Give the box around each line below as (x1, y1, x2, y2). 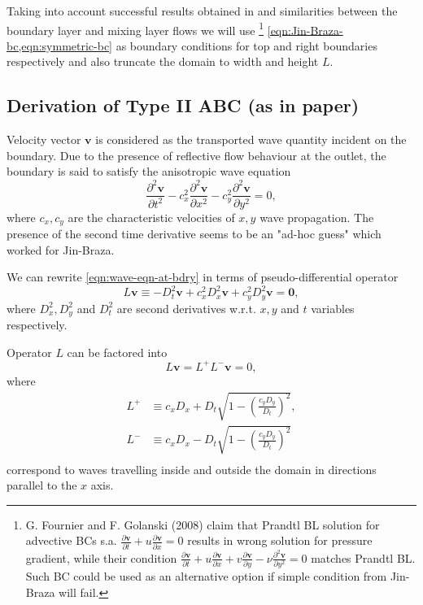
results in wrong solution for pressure (187, 532, 373, 549)
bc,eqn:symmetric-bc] (7, 37, 113, 54)
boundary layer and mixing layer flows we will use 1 (7, 19, 264, 38)
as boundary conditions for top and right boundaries (116, 37, 377, 54)
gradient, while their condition (25, 549, 177, 566)
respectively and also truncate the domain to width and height (7, 53, 319, 70)
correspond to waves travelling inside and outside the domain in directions (7, 460, 377, 477)
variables (311, 299, 355, 316)
